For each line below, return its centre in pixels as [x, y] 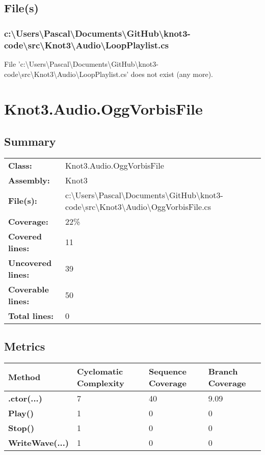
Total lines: [31, 315]
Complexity [100, 383]
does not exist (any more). [172, 74]
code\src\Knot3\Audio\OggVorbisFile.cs [138, 206]
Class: [20, 165]
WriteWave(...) [38, 442]
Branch [223, 371]
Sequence [168, 371]
